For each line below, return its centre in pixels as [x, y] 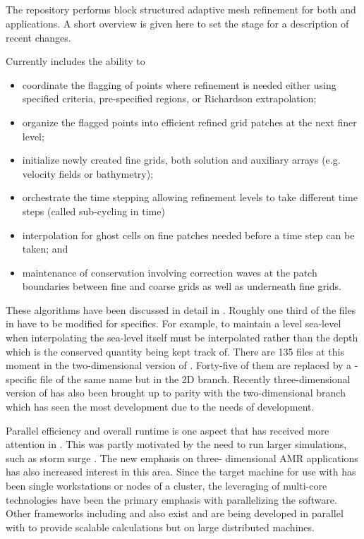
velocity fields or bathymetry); [88, 173]
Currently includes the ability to [75, 61]
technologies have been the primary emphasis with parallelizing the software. [171, 499]
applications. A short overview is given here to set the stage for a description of [177, 23]
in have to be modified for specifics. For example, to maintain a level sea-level [174, 323]
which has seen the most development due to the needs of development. [160, 407]
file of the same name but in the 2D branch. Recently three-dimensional [195, 378]
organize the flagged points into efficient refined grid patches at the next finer [189, 122]
